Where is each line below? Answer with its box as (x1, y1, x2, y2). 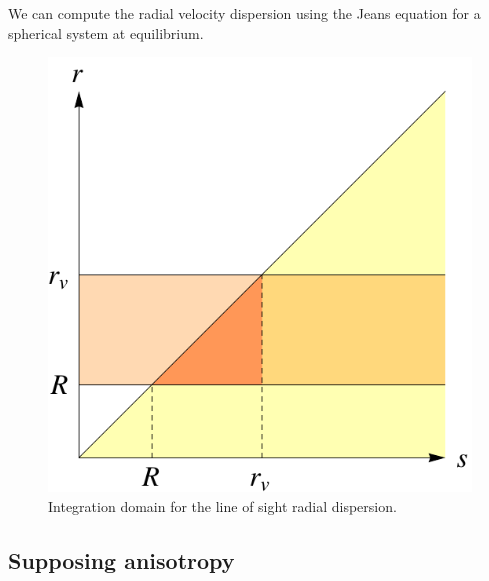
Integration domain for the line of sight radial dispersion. (48, 495, 397, 516)
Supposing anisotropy (8, 544, 235, 575)
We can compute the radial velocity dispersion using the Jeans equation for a (8, 3, 481, 23)
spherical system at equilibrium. (8, 22, 204, 43)
